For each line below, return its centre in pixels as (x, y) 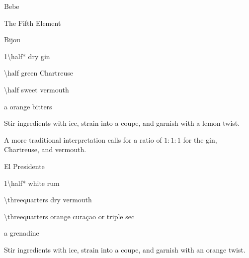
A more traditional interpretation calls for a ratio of (83, 139)
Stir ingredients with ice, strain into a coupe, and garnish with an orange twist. (125, 249)
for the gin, (200, 139)
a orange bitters (28, 106)
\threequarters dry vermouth (48, 200)
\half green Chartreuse (39, 73)
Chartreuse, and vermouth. (45, 149)
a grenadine (22, 233)
